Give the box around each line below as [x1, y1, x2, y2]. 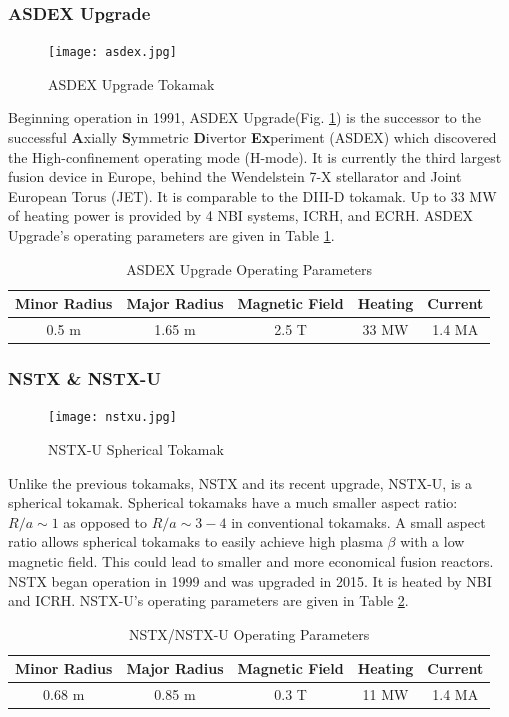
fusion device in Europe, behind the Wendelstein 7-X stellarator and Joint [8, 166, 462, 187]
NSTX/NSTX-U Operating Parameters [128, 623, 370, 644]
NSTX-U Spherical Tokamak [48, 439, 224, 460]
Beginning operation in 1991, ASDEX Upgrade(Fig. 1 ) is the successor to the [8, 107, 481, 128]
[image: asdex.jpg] [48, 45, 177, 60]
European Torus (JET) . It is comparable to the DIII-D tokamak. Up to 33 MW [8, 185, 497, 206]
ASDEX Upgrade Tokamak [48, 73, 215, 94]
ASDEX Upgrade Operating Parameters [126, 258, 373, 279]
